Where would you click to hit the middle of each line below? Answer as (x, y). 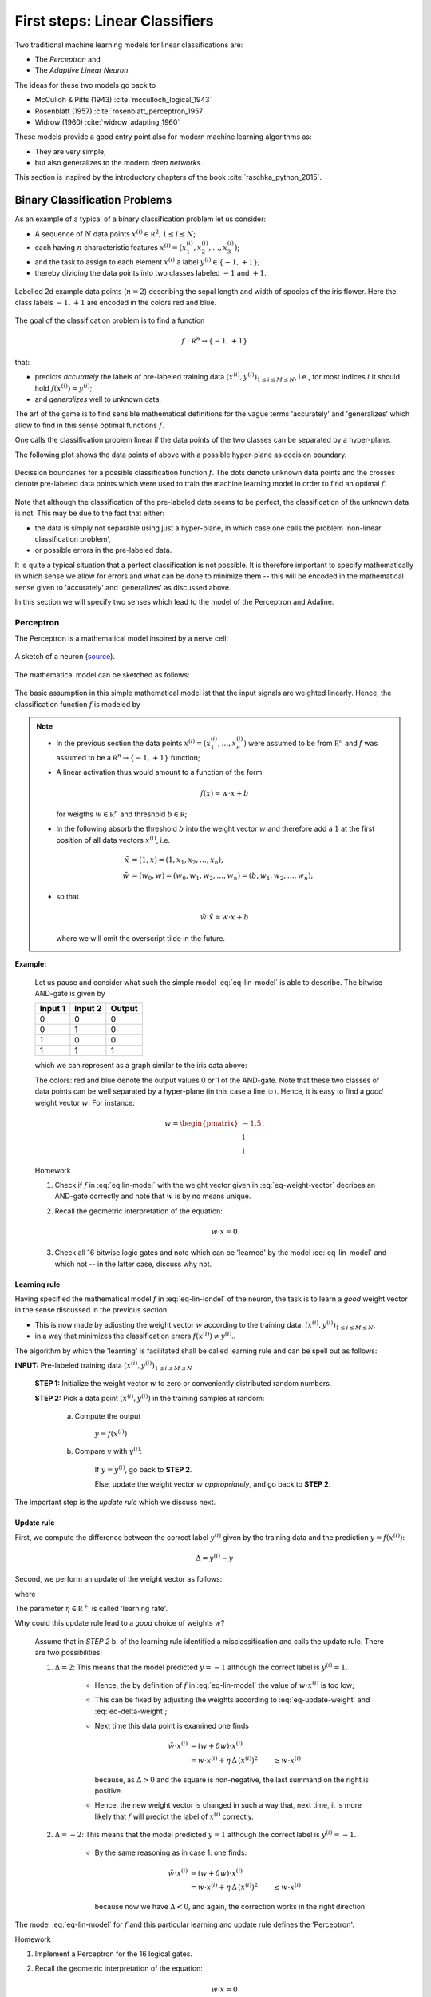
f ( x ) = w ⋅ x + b (224, 793)
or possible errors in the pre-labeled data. (103, 550)
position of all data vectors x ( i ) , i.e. (113, 840)
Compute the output (108, 1416)
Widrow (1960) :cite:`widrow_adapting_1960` (107, 122)
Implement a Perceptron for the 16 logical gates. (114, 1954)
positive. (109, 1790)
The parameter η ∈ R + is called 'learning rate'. (91, 1608)
